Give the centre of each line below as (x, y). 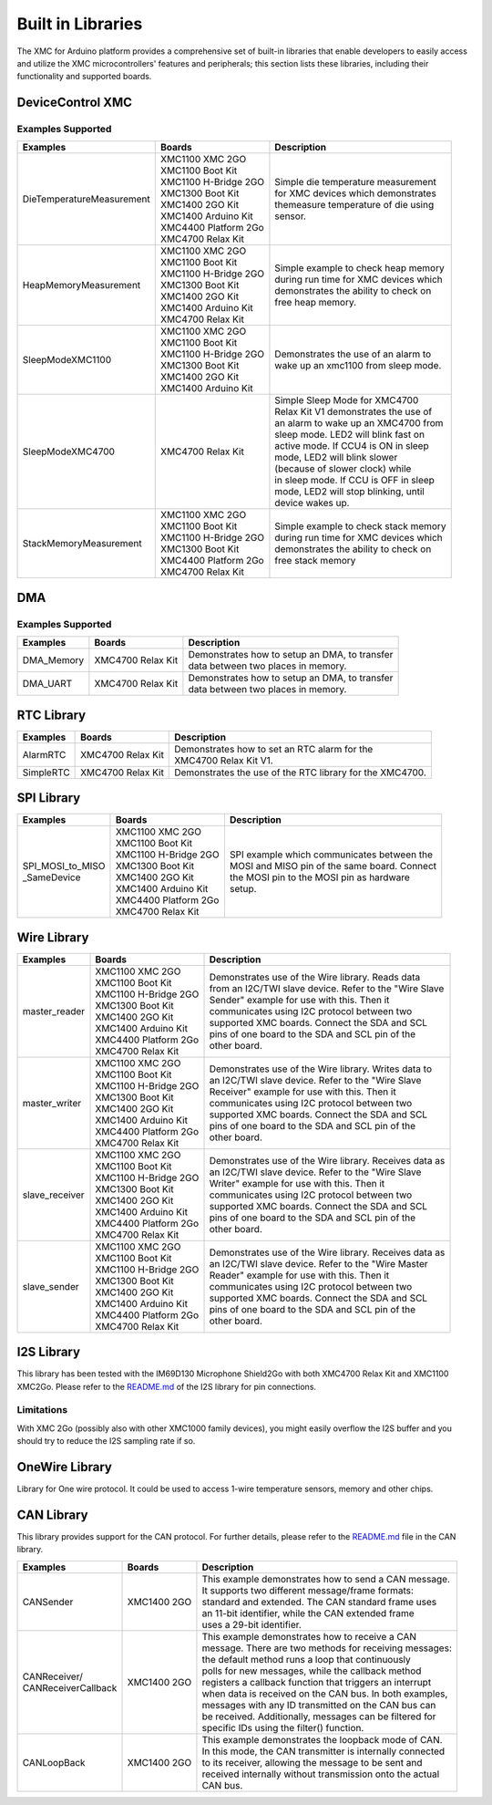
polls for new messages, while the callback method (312, 1671)
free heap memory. (316, 303)
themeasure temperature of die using (354, 205)
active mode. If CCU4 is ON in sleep (352, 446)
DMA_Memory (53, 660)
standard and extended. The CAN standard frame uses (319, 1602)
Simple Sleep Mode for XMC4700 (347, 400)
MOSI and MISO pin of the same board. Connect (333, 866)
